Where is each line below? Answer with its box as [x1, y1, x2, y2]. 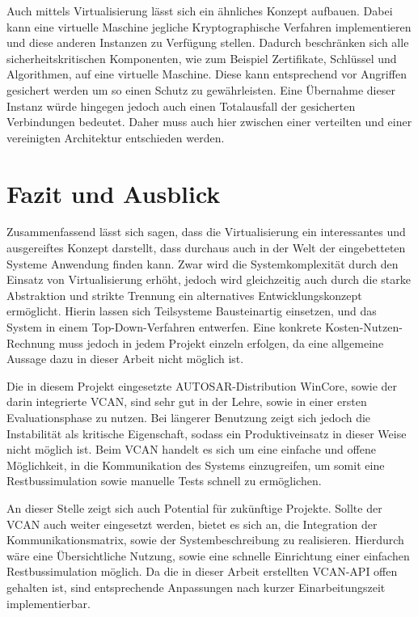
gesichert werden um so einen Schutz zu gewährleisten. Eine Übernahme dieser [6, 81, 395, 98]
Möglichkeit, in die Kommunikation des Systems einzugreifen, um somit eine [6, 456, 385, 473]
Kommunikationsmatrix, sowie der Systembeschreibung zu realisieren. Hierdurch [6, 531, 404, 548]
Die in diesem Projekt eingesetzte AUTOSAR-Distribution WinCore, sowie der [6, 377, 398, 394]
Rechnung [6, 334, 56, 351]
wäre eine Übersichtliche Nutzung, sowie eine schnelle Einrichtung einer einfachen [6, 547, 410, 564]
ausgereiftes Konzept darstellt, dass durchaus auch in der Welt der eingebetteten [6, 239, 406, 256]
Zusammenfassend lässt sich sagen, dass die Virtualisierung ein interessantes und [6, 223, 406, 240]
